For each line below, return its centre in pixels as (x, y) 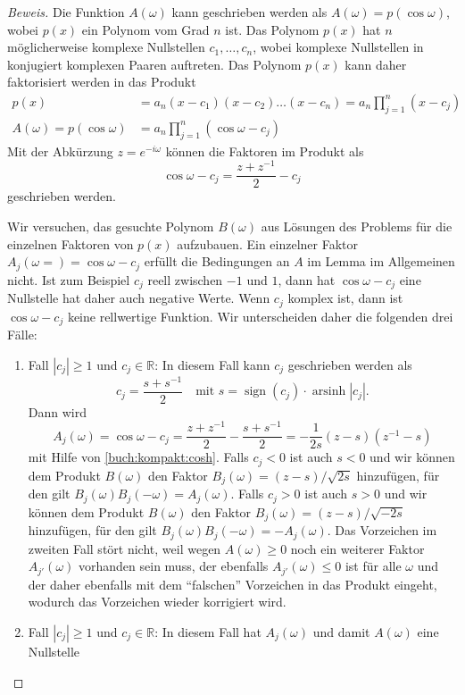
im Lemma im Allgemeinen (381, 261)
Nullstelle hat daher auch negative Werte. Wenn (139, 298)
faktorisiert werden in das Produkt (102, 82)
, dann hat (307, 279)
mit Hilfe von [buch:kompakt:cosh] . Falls (138, 457)
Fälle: (22, 334)
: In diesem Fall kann (212, 364)
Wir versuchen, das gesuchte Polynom (111, 226)
